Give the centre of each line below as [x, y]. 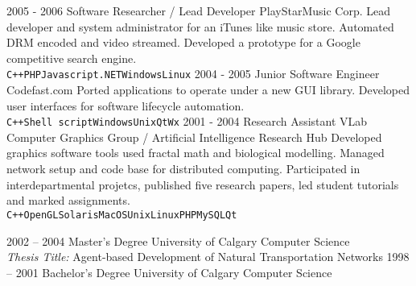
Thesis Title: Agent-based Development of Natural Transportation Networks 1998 [208, 257]
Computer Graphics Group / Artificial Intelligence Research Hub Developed [194, 137]
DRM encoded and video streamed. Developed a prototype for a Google [183, 42]
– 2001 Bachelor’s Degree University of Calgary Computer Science [169, 272]
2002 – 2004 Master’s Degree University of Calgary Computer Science [178, 240]
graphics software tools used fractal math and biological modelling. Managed [196, 153]
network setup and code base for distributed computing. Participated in [183, 169]
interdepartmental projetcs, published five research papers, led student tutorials [203, 184]
